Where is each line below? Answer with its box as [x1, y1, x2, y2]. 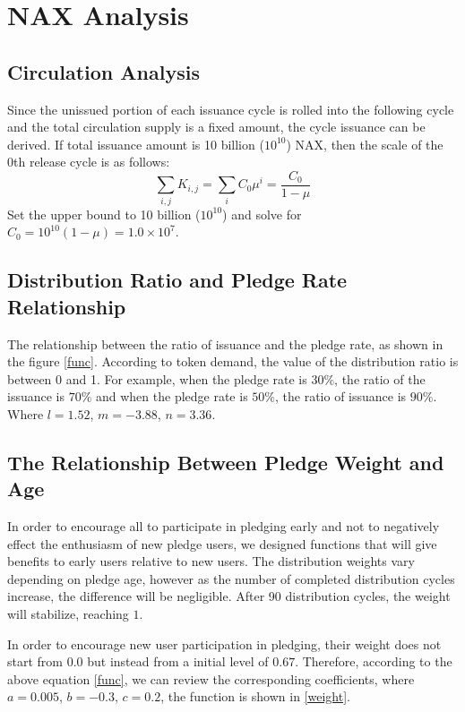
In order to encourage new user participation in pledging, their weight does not [7, 634, 442, 653]
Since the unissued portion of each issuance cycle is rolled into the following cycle [7, 99, 454, 118]
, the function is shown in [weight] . [160, 687, 350, 706]
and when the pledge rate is [95, 387, 248, 406]
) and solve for [222, 204, 302, 223]
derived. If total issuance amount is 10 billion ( [7, 134, 264, 153]
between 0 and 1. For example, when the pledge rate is [7, 369, 307, 388]
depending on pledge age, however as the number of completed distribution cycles [7, 569, 455, 588]
